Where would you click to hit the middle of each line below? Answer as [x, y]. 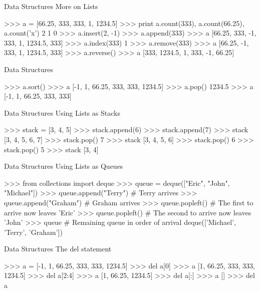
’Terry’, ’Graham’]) [33, 232]
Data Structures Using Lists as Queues [64, 166]
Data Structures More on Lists [51, 6]
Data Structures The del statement [58, 249]
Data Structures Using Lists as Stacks [62, 112]
